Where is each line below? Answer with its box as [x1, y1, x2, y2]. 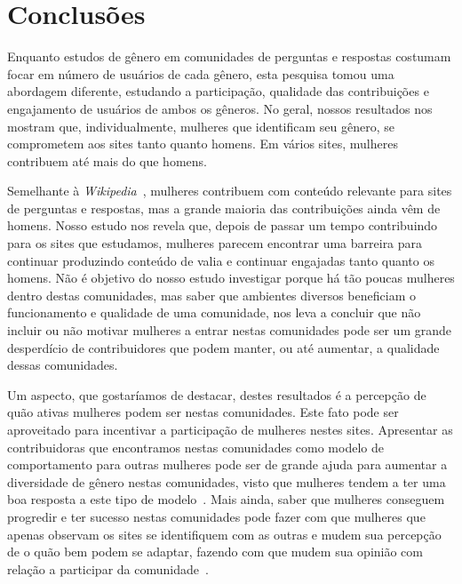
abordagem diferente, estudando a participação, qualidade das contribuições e [7, 82, 429, 100]
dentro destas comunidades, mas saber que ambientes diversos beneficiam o [7, 285, 416, 304]
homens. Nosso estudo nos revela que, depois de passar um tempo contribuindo [7, 216, 438, 235]
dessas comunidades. [7, 356, 118, 374]
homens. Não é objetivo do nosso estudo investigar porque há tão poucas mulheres [7, 268, 455, 287]
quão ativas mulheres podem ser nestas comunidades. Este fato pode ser [7, 403, 399, 421]
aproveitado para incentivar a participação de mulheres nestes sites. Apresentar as [7, 420, 453, 438]
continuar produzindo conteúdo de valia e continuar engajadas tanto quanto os [7, 251, 434, 269]
